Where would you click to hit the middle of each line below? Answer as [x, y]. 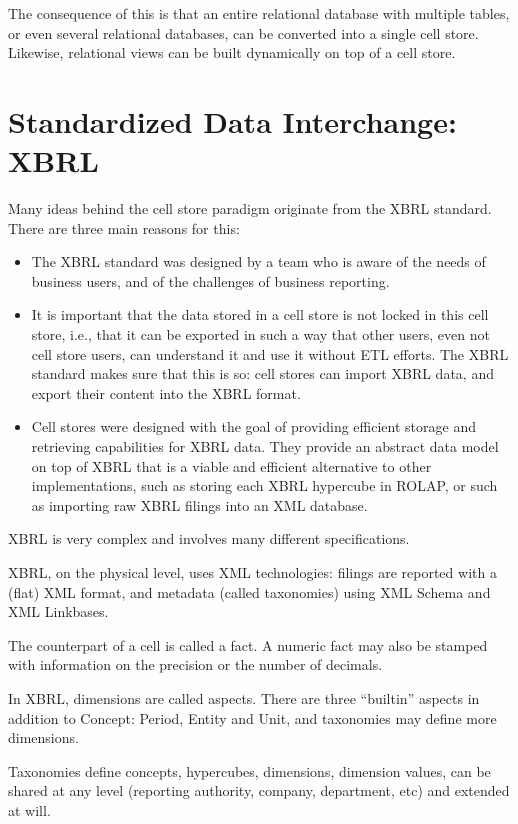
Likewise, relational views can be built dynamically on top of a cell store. [232, 52]
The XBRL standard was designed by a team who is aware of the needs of [258, 261]
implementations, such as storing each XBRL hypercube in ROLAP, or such [264, 485]
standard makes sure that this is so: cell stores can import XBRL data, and [262, 373]
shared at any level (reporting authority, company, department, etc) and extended [259, 790]
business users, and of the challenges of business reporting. [210, 280]
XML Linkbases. [58, 611]
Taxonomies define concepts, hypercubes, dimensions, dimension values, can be [249, 770]
